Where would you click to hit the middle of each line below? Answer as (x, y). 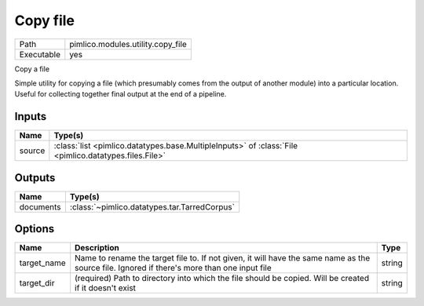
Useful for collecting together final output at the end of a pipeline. (121, 94)
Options (35, 229)
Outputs (35, 178)
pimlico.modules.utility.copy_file (128, 44)
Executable (40, 54)
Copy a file (32, 69)
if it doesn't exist (106, 288)
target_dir (37, 283)
